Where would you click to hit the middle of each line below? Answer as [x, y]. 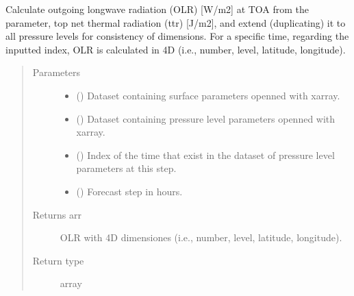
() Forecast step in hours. [129, 191]
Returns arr [57, 214]
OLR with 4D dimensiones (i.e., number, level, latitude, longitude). [201, 237]
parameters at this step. [126, 168]
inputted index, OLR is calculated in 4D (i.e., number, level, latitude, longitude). [176, 49]
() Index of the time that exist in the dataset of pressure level [205, 155]
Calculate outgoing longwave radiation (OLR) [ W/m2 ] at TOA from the [157, 9]
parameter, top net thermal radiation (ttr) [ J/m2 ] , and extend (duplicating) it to [176, 22]
